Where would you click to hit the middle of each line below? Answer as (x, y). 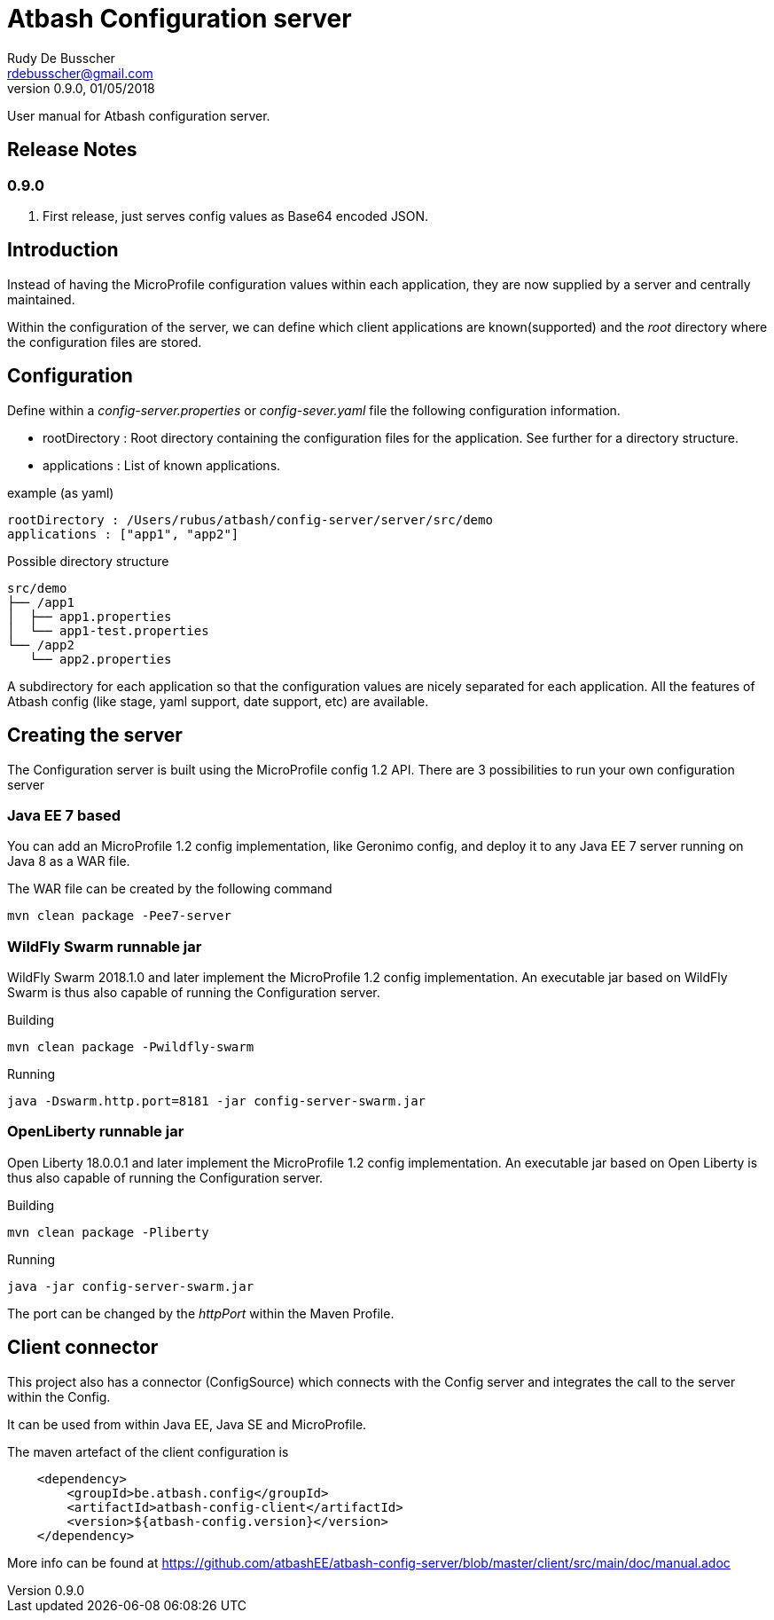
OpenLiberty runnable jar (96, 1132)
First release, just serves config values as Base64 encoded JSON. (236, 216)
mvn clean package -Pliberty (108, 1232)
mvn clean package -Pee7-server (119, 916)
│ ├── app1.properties (90, 616)
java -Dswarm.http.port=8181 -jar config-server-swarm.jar (217, 1101)
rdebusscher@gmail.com (80, 73)
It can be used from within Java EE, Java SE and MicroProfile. (187, 1424)
